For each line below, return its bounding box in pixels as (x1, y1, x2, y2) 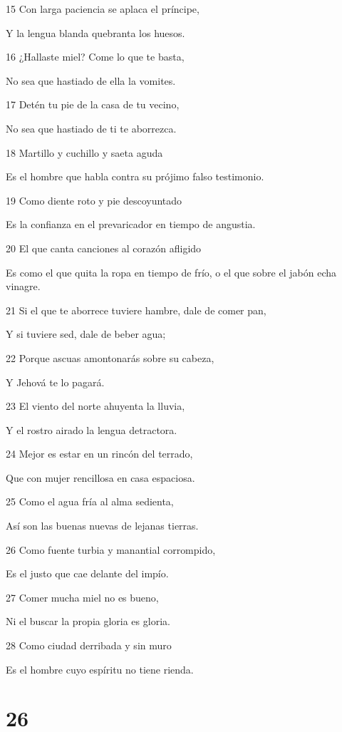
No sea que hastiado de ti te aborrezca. (6, 120, 177, 135)
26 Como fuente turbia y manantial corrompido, (6, 542, 216, 557)
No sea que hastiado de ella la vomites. (6, 73, 176, 88)
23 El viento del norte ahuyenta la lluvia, (6, 398, 185, 413)
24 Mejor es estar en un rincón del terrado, (6, 446, 193, 461)
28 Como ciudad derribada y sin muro (6, 638, 172, 653)
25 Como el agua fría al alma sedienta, (6, 494, 174, 509)
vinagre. (6, 279, 41, 294)
